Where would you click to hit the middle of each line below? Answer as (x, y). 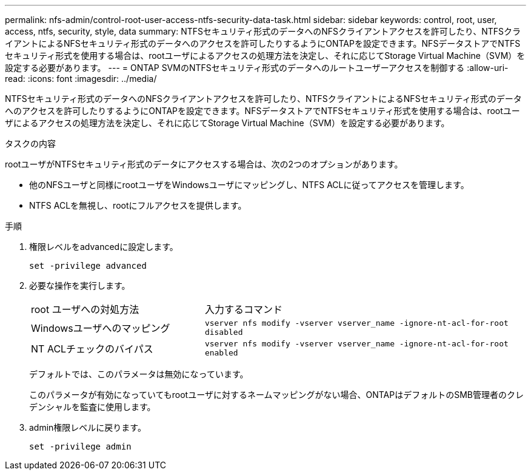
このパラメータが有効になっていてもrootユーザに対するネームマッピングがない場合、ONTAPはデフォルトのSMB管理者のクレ (276, 395)
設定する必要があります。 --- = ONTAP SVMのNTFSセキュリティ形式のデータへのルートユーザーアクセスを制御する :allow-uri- (257, 68)
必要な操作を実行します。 (80, 285)
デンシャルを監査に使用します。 (92, 407)
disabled (224, 332)
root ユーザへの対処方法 (85, 309)
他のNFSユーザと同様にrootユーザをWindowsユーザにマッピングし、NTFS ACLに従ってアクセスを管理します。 (249, 185)
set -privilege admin (80, 446)
